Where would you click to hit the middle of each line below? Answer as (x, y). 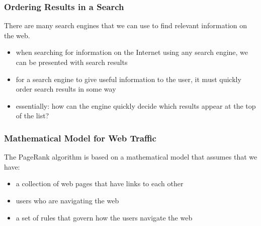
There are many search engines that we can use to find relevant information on (125, 25)
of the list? (32, 116)
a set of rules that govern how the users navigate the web (104, 217)
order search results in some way (66, 89)
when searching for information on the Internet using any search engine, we (132, 52)
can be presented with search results (72, 62)
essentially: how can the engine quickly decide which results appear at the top (136, 105)
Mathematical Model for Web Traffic (80, 138)
